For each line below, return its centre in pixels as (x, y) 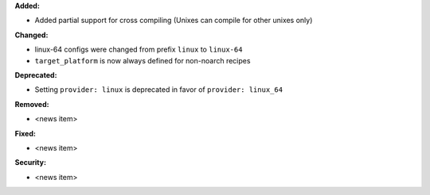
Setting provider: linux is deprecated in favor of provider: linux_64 (158, 90)
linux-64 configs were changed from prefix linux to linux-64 (139, 50)
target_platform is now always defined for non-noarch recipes (143, 60)
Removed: (32, 104)
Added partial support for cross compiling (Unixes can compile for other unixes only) (174, 21)
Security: (31, 162)
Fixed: (25, 133)
